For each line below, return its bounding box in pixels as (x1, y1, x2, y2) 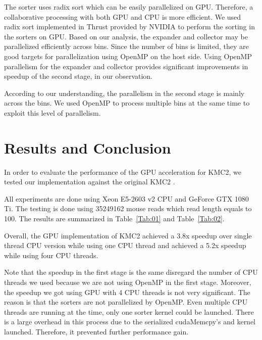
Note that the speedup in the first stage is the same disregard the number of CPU (4, 267, 258, 277)
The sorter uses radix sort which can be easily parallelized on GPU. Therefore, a (4, 2, 253, 12)
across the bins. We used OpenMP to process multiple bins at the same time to (4, 98, 250, 108)
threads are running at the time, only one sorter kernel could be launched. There (4, 306, 254, 317)
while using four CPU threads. (4, 250, 98, 260)
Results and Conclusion (4, 137, 171, 158)
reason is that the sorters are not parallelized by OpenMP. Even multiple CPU (4, 297, 248, 307)
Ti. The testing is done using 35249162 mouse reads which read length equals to (4, 203, 252, 214)
